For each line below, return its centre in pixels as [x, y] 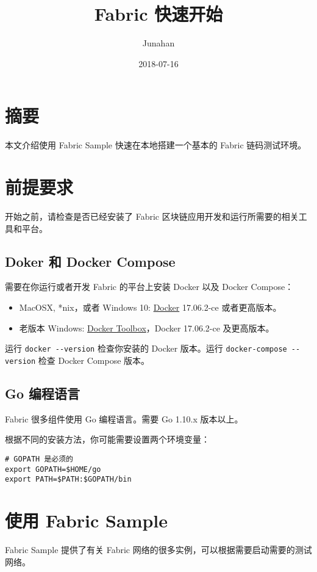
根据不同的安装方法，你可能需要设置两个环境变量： [107, 439]
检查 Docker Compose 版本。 [94, 360]
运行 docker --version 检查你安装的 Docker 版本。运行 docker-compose [146, 348]
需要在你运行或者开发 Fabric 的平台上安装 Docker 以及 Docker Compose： [149, 287]
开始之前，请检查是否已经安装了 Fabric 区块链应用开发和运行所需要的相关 [152, 216]
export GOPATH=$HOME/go [53, 469]
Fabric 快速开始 [158, 14]
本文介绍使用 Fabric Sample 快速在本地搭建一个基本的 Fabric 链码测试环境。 [156, 145]
